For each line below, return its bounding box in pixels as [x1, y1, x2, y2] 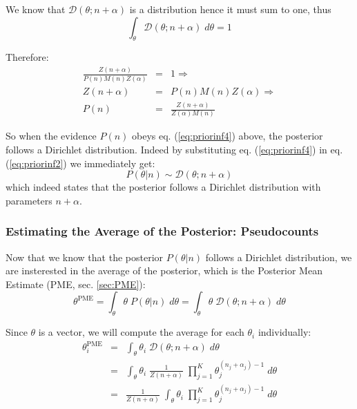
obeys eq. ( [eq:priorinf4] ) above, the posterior [132, 129, 323, 143]
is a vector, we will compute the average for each [38, 325, 244, 339]
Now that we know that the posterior [6, 249, 164, 264]
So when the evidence [6, 129, 97, 143]
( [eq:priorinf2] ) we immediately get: [6, 155, 155, 170]
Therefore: [6, 50, 49, 64]
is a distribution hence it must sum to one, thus [129, 2, 331, 16]
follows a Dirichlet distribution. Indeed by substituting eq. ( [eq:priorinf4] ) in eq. [6, 142, 343, 156]
